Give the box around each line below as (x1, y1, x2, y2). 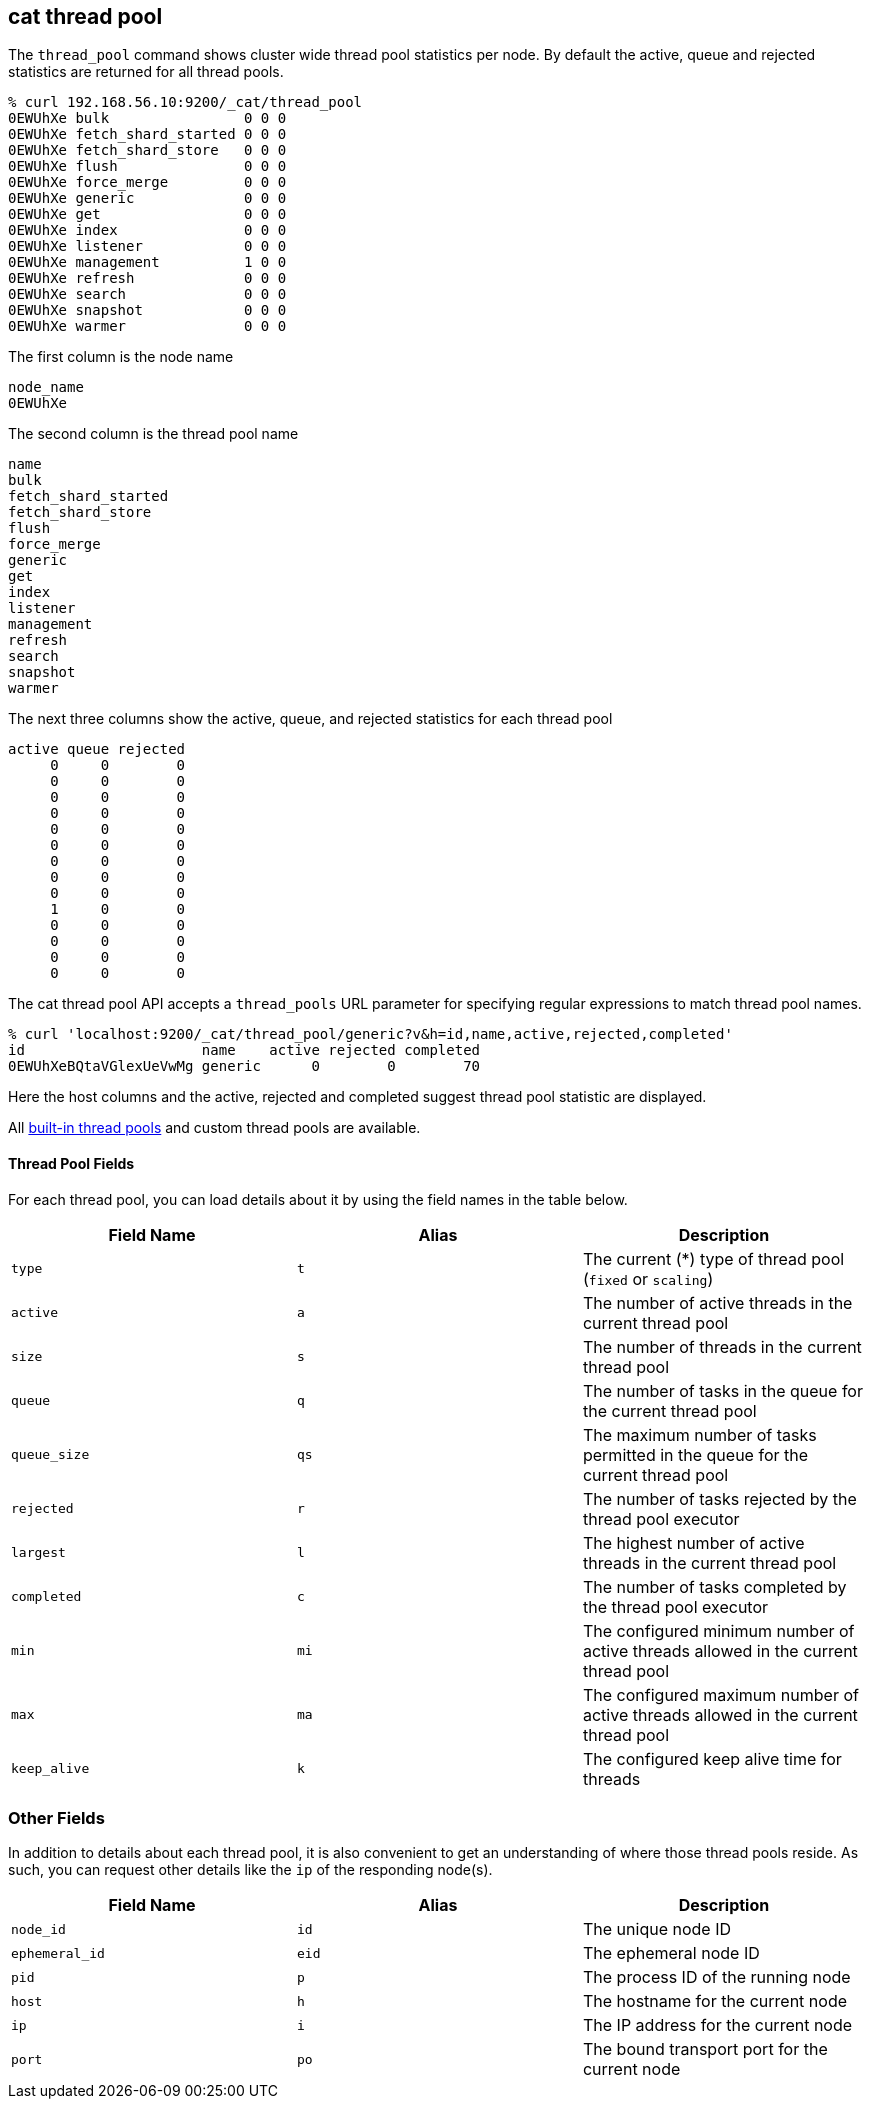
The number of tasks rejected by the (582, 1488, 857, 1509)
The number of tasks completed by (582, 1576, 847, 1597)
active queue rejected (8, 741, 186, 758)
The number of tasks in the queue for (582, 1380, 863, 1401)
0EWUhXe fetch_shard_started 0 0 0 (8, 126, 287, 143)
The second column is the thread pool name (8, 425, 299, 443)
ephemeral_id (11, 1945, 105, 1961)
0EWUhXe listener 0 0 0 (8, 238, 287, 255)
